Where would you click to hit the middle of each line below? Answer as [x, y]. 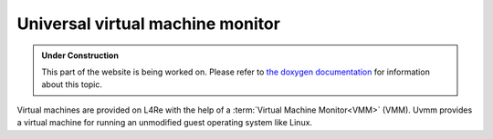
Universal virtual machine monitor [148, 24]
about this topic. [72, 84]
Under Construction [80, 55]
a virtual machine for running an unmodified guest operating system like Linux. [165, 123]
